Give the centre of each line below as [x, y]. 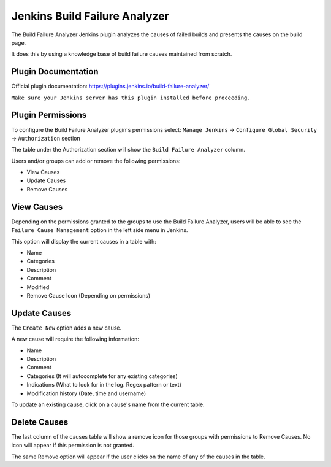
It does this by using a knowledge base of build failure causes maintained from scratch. [122, 54]
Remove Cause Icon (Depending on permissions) [89, 295]
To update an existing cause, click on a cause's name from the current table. [108, 404]
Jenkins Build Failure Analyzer [90, 16]
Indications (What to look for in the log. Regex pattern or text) [104, 385]
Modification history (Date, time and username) [86, 393]
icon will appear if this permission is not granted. [73, 446]
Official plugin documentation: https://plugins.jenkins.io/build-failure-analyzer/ [110, 87]
